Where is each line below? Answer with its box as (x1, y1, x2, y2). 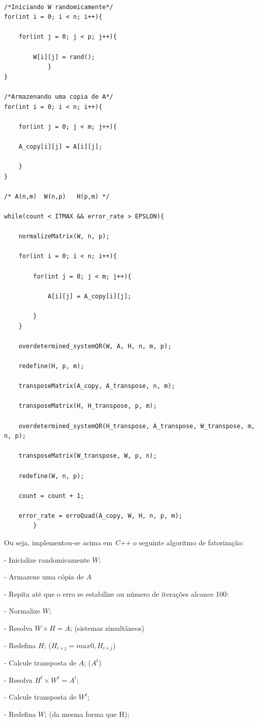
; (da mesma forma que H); (45, 708, 130, 719)
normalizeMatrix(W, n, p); (18, 233, 110, 240)
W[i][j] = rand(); (33, 53, 95, 61)
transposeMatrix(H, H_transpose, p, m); (18, 402, 157, 410)
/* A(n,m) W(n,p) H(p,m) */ (4, 192, 110, 200)
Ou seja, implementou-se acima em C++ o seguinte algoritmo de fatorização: (4, 537, 244, 548)
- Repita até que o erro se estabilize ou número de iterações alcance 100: (4, 588, 229, 599)
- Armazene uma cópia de (4, 571, 84, 582)
